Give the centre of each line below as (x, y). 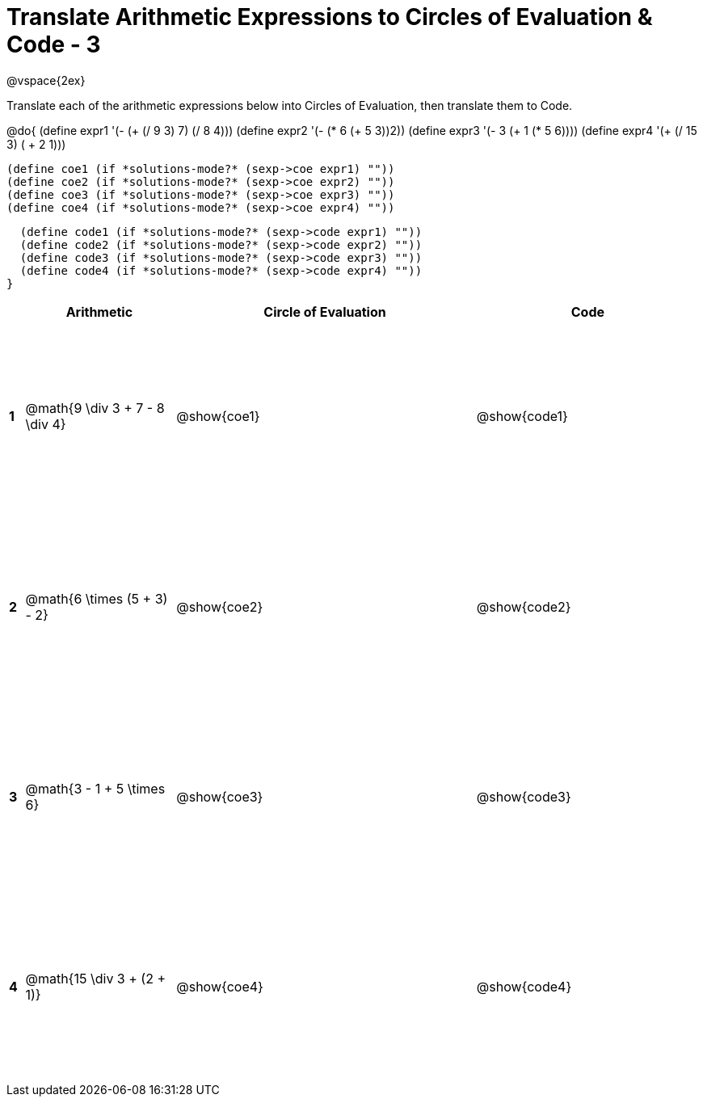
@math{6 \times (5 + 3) (97, 598)
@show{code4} (524, 987)
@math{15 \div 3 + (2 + (96, 979)
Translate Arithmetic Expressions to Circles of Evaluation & (330, 17)
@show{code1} (522, 417)
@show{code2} (524, 606)
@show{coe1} (218, 417)
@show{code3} (524, 797)
